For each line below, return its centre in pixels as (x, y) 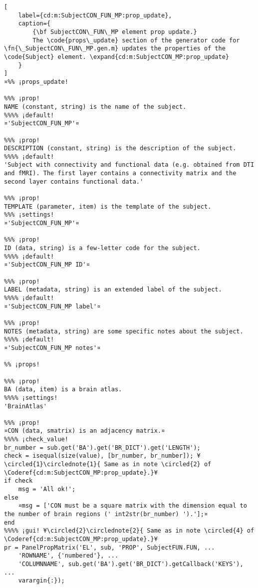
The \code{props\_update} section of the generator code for (136, 40)
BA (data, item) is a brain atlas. (63, 390)
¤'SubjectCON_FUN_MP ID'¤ (47, 265)
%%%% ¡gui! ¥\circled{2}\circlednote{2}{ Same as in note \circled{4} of (129, 531)
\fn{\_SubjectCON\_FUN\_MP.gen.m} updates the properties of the (115, 49)
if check (18, 481)
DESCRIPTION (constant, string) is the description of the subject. (120, 148)
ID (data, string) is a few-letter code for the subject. (102, 248)
